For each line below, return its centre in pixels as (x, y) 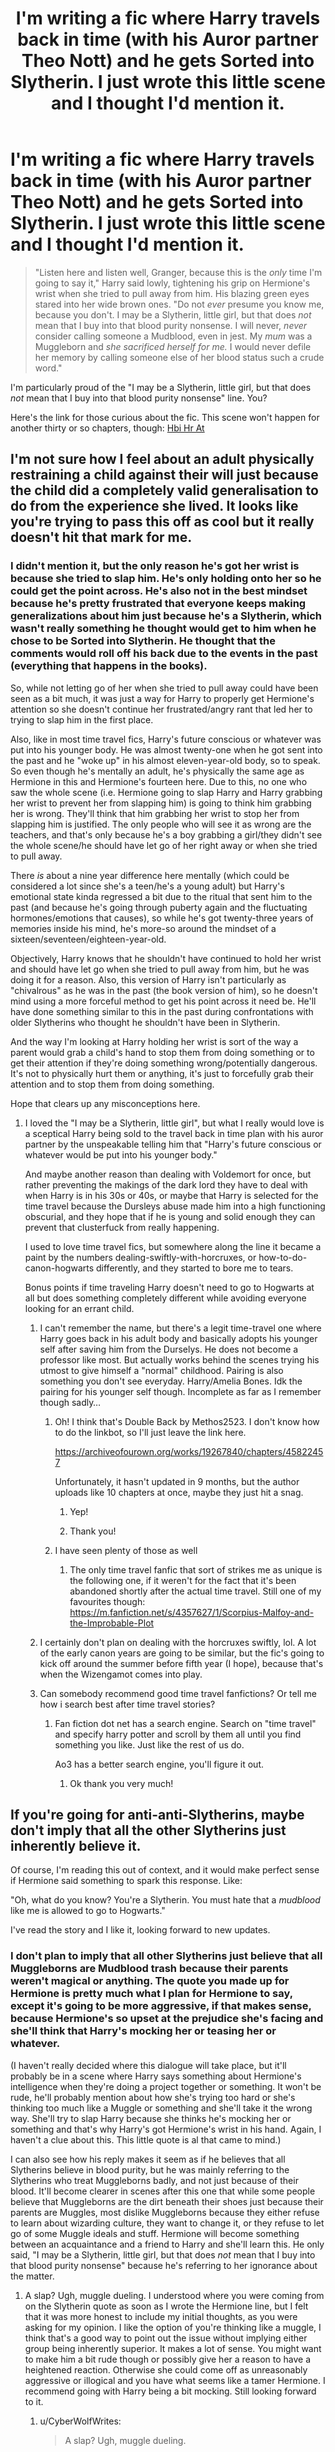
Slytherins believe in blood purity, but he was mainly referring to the (150, 2169)
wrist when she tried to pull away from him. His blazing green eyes (172, 293)
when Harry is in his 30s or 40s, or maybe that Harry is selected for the (171, 1195)
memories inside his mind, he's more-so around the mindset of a (143, 928)
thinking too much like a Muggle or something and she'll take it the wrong (161, 2108)
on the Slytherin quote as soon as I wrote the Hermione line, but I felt (166, 2306)
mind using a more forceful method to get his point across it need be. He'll (163, 1001)
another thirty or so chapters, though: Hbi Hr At (107, 428)
